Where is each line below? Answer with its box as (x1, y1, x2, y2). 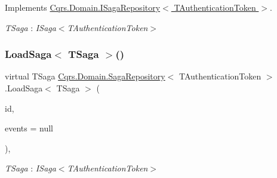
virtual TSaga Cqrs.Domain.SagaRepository (5, 70, 165, 82)
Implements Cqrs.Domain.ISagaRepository (5, 1, 161, 13)
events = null (5, 122, 53, 134)
